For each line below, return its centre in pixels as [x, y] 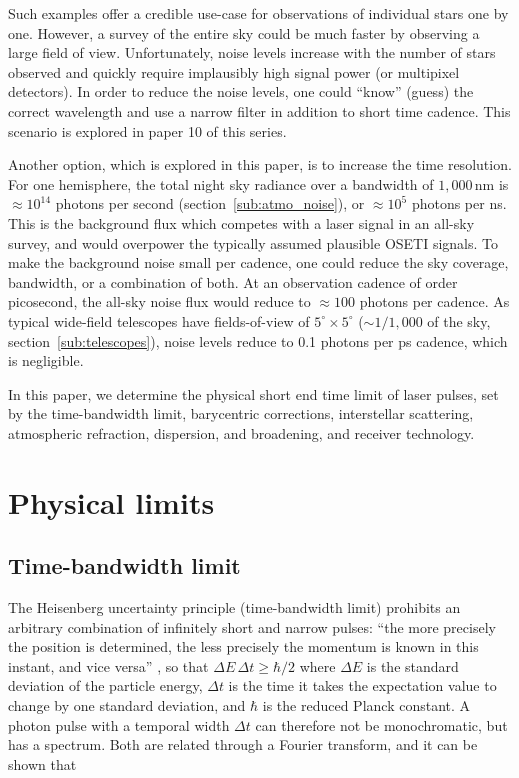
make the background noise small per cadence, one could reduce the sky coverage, [258, 262]
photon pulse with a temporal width [119, 724]
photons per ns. [459, 203]
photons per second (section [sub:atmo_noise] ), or [210, 203]
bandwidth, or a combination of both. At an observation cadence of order [233, 281]
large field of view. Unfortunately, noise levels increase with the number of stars [252, 52]
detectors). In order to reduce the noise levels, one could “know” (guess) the [241, 91]
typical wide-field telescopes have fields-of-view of [159, 320]
